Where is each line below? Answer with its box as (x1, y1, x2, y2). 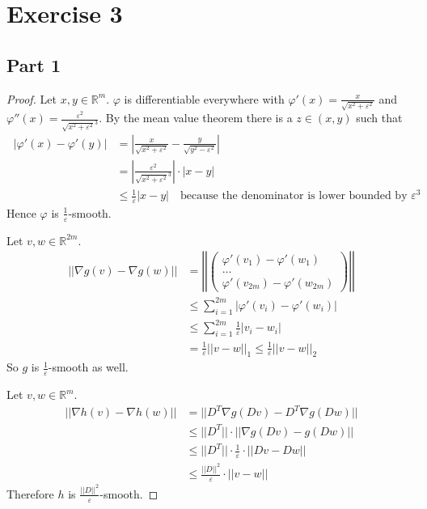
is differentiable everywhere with (124, 90, 285, 107)
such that (356, 109, 403, 126)
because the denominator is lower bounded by (180, 190, 408, 202)
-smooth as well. (48, 358, 129, 375)
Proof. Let (6, 90, 57, 107)
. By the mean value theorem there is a (99, 109, 293, 126)
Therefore (6, 485, 54, 502)
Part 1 (6, 52, 61, 77)
